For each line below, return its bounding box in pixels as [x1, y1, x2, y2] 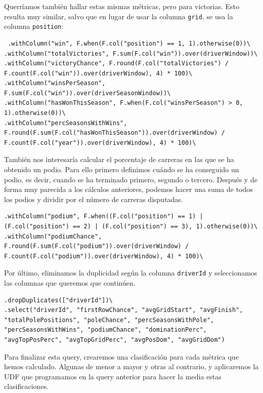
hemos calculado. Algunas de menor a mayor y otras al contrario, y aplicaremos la [4, 361, 259, 372]
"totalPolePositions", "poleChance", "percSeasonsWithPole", [4, 316, 214, 324]
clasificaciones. [4, 381, 49, 391]
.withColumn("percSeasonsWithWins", [4, 119, 127, 127]
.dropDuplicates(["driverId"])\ [4, 296, 113, 304]
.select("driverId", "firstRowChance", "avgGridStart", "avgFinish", [4, 306, 243, 314]
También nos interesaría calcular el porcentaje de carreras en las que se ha [4, 154, 234, 165]
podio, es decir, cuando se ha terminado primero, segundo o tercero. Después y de [4, 174, 257, 184]
